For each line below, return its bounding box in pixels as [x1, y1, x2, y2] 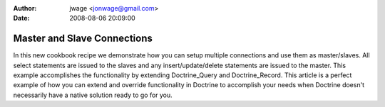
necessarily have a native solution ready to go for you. [13, 91, 173, 99]
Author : [13, 4, 37, 12]
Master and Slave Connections [13, 33, 153, 45]
